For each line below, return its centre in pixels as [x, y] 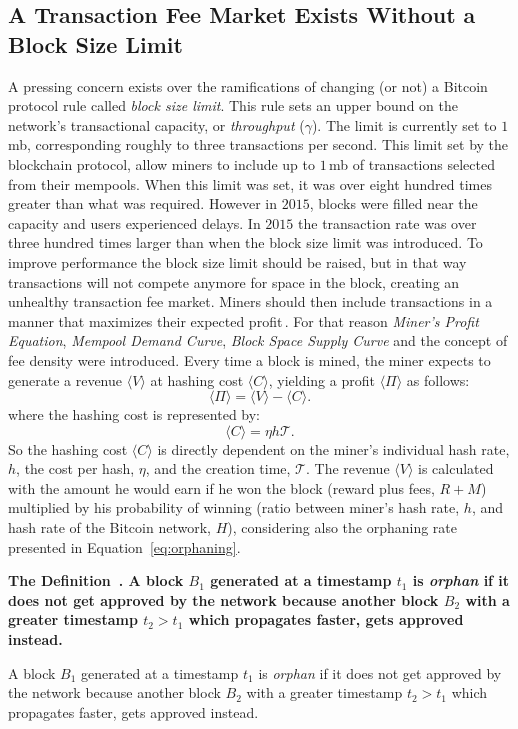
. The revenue [347, 468]
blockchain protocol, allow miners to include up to [162, 163]
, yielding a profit [321, 379]
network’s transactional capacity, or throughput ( [156, 124]
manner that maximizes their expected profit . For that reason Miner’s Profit [243, 320]
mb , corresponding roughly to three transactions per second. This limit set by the [258, 144]
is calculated [456, 468]
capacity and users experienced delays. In [134, 222]
